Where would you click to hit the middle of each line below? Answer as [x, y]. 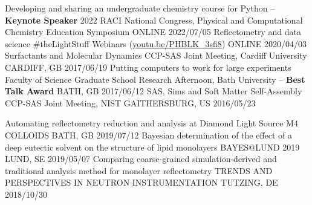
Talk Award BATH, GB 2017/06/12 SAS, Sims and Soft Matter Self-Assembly [154, 91]
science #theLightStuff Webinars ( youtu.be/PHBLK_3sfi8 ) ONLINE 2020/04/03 [156, 43]
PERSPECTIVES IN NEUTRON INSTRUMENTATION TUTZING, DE [141, 182]
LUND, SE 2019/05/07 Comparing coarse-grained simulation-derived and [141, 159]
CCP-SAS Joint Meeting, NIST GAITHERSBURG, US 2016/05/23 [130, 102]
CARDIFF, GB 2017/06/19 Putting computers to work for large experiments [148, 67]
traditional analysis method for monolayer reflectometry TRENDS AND [139, 170]
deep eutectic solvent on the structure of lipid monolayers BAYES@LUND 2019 [152, 147]
